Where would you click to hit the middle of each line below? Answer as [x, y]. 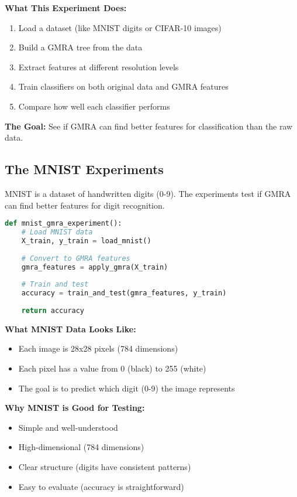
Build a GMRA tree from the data [80, 47]
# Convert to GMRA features [76, 258]
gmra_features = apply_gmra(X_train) [95, 267]
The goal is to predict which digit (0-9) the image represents [127, 388]
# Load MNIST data [57, 232]
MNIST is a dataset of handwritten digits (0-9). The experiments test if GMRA [148, 193]
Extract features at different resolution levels [99, 67]
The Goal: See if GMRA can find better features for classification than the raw [149, 126]
